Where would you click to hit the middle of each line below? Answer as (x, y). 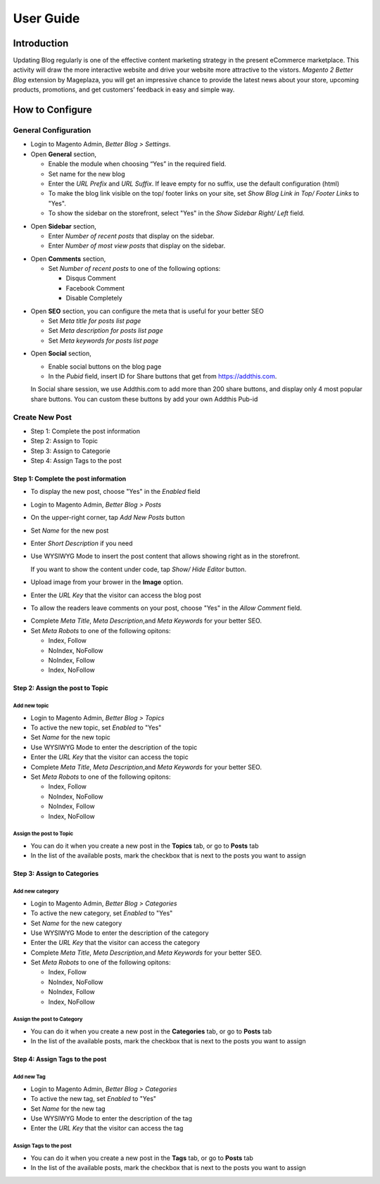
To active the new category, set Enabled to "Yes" (102, 913)
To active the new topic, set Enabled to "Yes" (96, 727)
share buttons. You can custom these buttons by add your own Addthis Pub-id (144, 399)
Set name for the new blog (87, 174)
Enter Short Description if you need (82, 543)
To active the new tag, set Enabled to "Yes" (94, 1099)
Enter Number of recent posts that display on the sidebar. (131, 236)
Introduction (41, 43)
